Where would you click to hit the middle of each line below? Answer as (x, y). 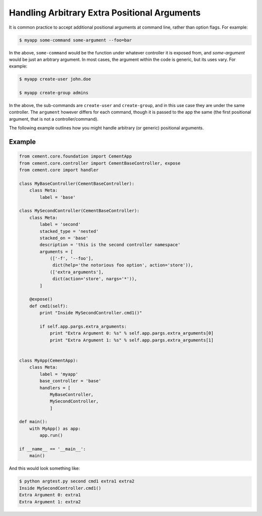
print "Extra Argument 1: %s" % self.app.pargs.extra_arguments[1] (132, 340)
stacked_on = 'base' (64, 238)
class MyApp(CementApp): (49, 360)
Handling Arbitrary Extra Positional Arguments (105, 13)
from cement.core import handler (59, 170)
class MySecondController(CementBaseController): (79, 211)
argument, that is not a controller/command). (54, 119)
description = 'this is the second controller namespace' (110, 245)
